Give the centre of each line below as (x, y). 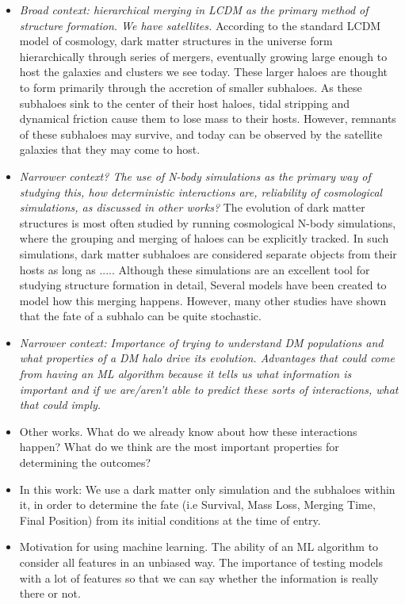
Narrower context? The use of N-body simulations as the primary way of (195, 176)
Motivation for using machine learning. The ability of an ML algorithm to (199, 547)
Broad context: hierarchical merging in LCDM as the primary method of (194, 10)
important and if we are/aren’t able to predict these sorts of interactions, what (209, 389)
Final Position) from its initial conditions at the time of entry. (170, 520)
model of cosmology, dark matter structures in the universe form (176, 41)
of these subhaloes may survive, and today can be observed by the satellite (201, 134)
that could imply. (60, 405)
